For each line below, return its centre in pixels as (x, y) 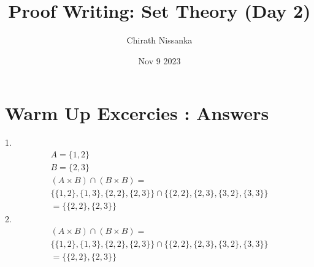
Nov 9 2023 (159, 60)
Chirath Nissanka (159, 40)
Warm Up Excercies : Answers (137, 113)
